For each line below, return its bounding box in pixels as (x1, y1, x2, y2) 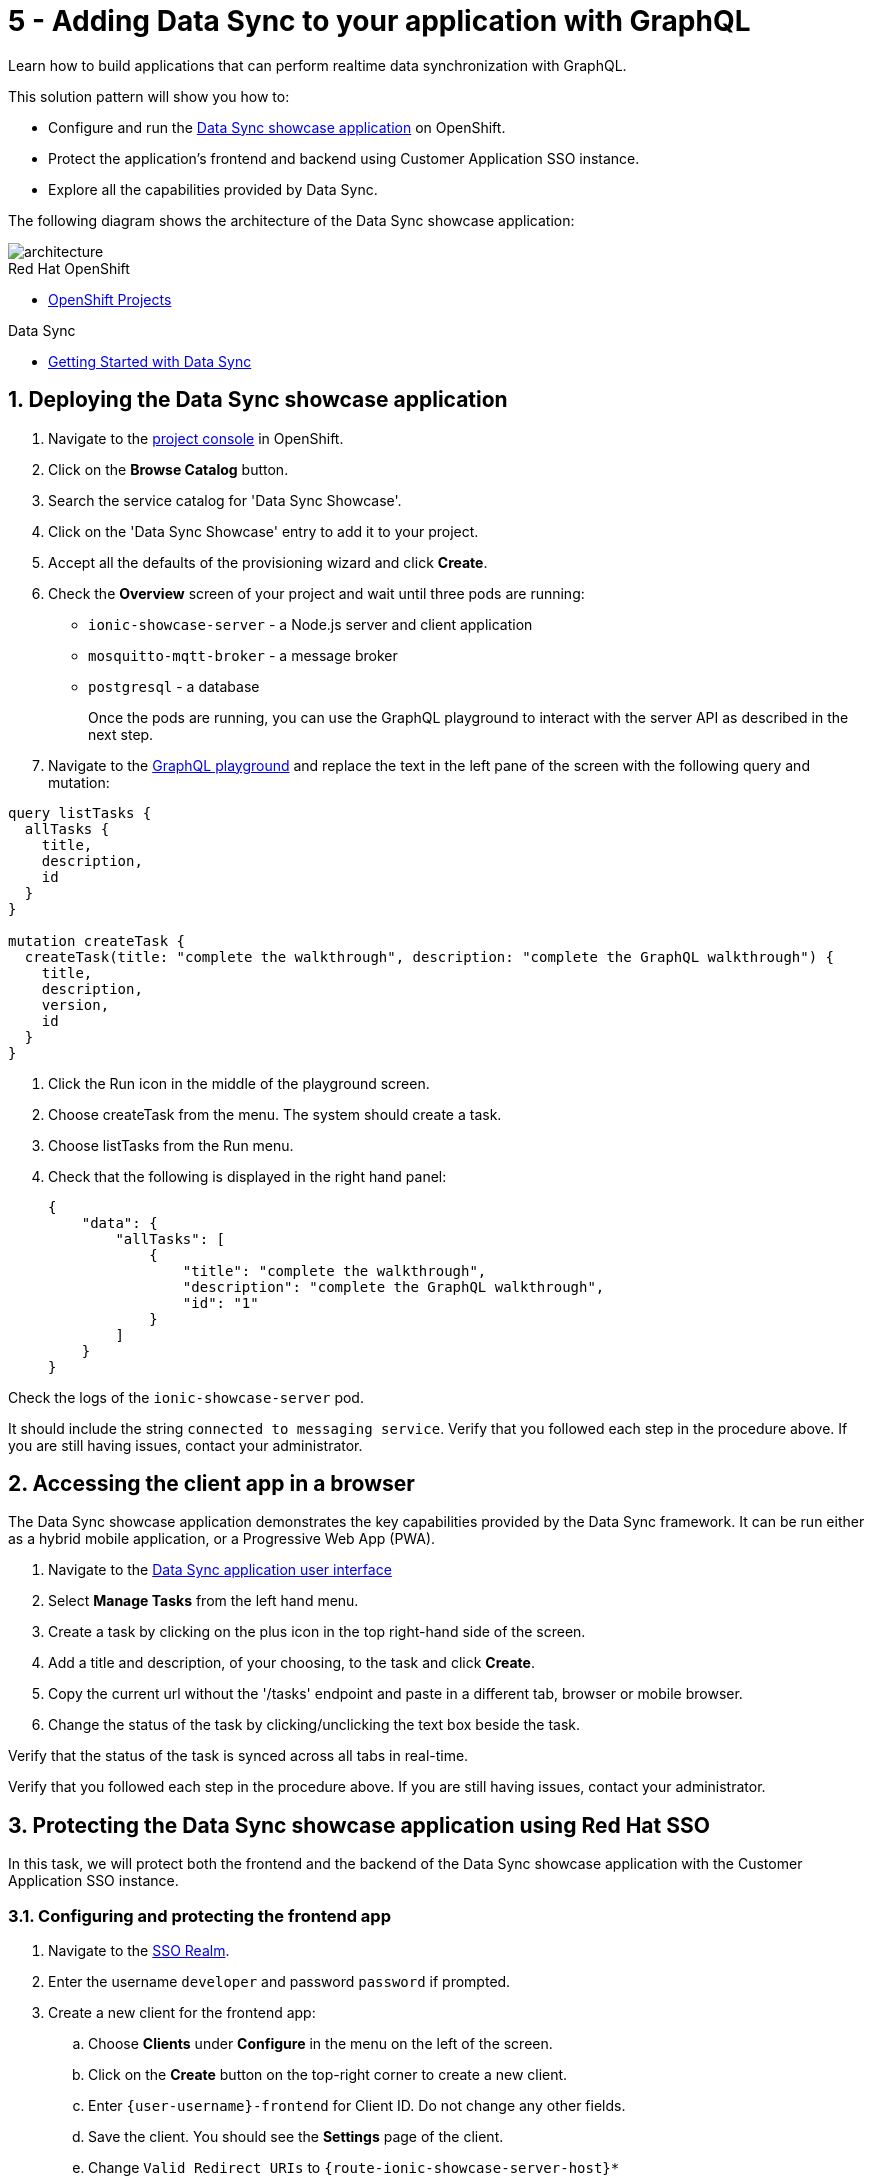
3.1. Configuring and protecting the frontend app (8, 1905, 391, 1926)
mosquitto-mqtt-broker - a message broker (88, 646, 398, 664)
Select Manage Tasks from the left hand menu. (48, 1592, 359, 1610)
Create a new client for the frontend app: (48, 2004, 316, 2022)
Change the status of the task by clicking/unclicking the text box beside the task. (48, 1716, 581, 1734)
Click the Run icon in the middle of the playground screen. (48, 1074, 430, 1092)
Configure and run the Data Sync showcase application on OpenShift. (48, 118, 506, 136)
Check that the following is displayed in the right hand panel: (48, 1167, 447, 1185)
